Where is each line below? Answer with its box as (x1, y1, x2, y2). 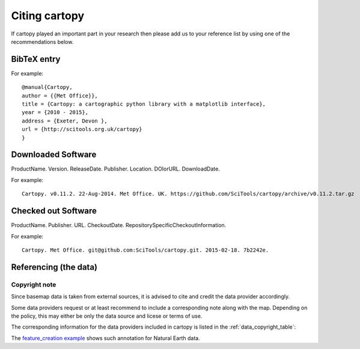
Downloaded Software (11, 150, 97, 160)
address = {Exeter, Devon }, (22, 117, 108, 124)
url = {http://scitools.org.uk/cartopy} (22, 126, 142, 133)
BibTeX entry (11, 54, 61, 64)
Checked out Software (11, 206, 97, 216)
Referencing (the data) (11, 262, 97, 272)
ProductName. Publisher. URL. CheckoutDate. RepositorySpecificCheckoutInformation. (11, 222, 227, 229)
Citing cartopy (11, 9, 85, 22)
